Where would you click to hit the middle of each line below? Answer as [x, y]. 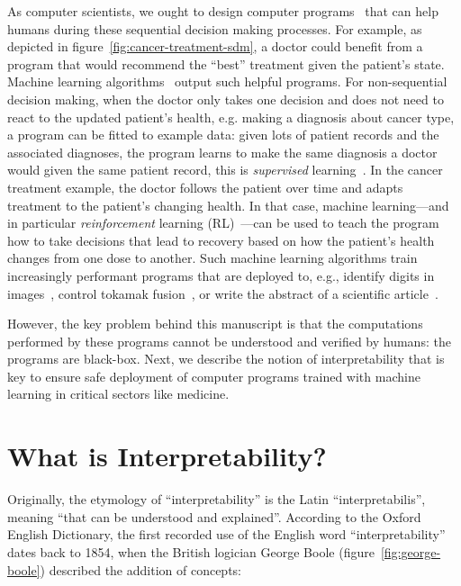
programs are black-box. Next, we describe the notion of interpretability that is [226, 359]
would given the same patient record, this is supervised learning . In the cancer [225, 170]
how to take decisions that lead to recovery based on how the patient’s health [221, 240]
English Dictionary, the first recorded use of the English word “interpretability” [226, 534]
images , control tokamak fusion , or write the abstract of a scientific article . [223, 293]
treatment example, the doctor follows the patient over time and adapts [205, 187]
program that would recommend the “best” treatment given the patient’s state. [226, 63]
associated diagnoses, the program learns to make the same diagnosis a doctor [222, 152]
